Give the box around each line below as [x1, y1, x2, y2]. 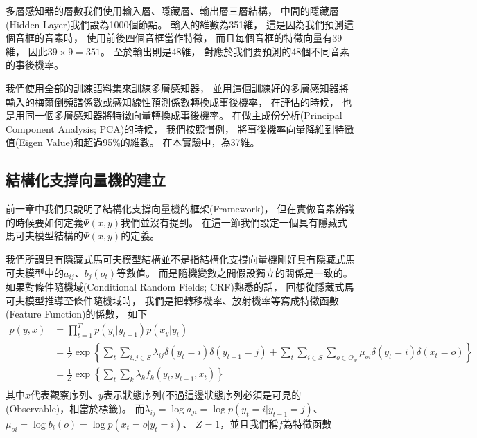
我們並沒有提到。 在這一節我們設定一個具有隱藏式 [121, 215, 347, 229]
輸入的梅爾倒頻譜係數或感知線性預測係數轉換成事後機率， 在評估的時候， [6, 94, 339, 109]
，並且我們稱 [220, 416, 279, 430]
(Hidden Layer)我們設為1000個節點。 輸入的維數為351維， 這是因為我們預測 [6, 17, 344, 31]
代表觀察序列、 [31, 387, 99, 402]
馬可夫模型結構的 [6, 228, 83, 243]
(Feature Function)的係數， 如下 [6, 307, 148, 321]
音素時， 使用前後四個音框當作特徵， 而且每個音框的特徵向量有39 [44, 30, 342, 45]
